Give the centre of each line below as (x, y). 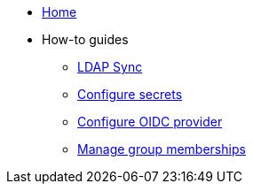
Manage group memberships (162, 149)
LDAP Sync (110, 67)
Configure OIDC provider (150, 122)
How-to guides (85, 39)
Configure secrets (130, 94)
